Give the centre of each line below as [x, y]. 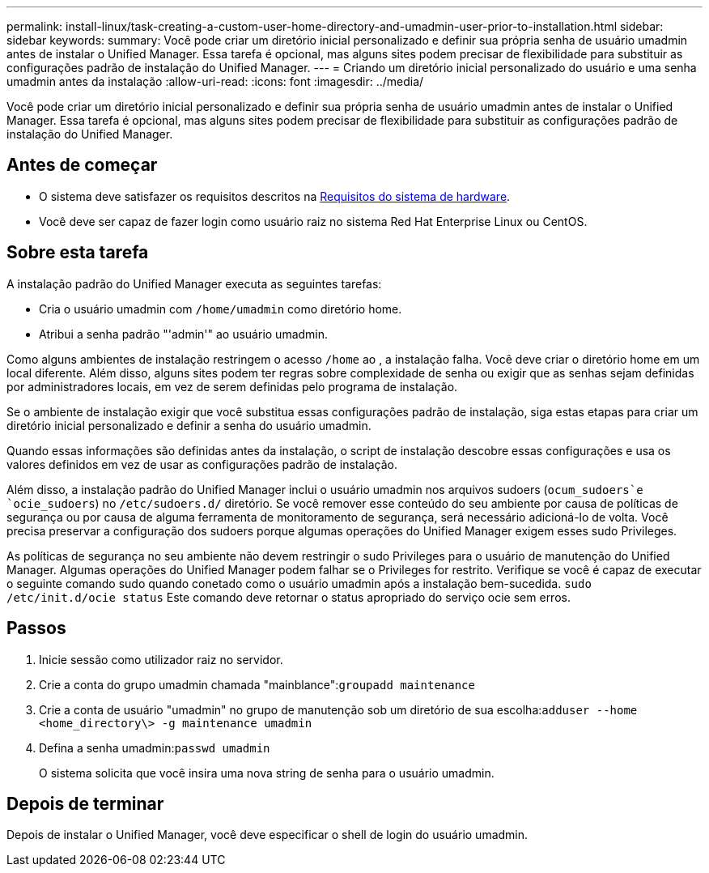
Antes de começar [82, 165]
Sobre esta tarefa [78, 253]
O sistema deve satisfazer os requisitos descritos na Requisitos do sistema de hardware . [275, 196]
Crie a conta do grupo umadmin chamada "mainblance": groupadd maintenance [257, 684]
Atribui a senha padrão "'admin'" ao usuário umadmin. [184, 334]
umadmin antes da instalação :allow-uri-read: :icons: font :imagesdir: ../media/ [215, 81]
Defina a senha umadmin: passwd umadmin [155, 747]
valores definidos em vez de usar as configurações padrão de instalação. [202, 464]
